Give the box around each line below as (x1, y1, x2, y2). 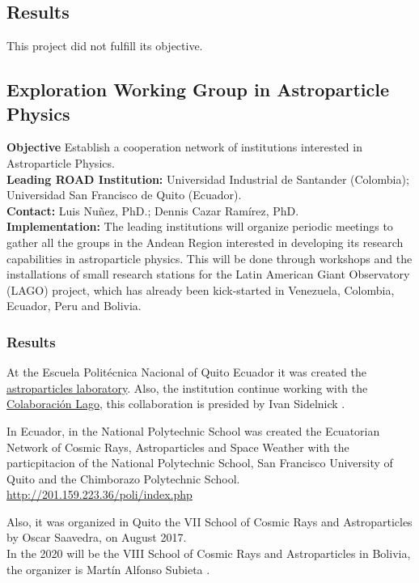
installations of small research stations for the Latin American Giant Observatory (6, 266, 410, 283)
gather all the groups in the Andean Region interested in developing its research (6, 233, 404, 250)
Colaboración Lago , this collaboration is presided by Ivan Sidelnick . (6, 395, 345, 412)
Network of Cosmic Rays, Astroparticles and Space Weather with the (6, 438, 349, 455)
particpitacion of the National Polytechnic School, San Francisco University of (6, 454, 393, 471)
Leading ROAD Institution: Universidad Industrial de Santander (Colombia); (6, 170, 409, 187)
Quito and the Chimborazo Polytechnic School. (6, 470, 240, 487)
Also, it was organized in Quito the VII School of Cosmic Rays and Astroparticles (6, 513, 413, 530)
